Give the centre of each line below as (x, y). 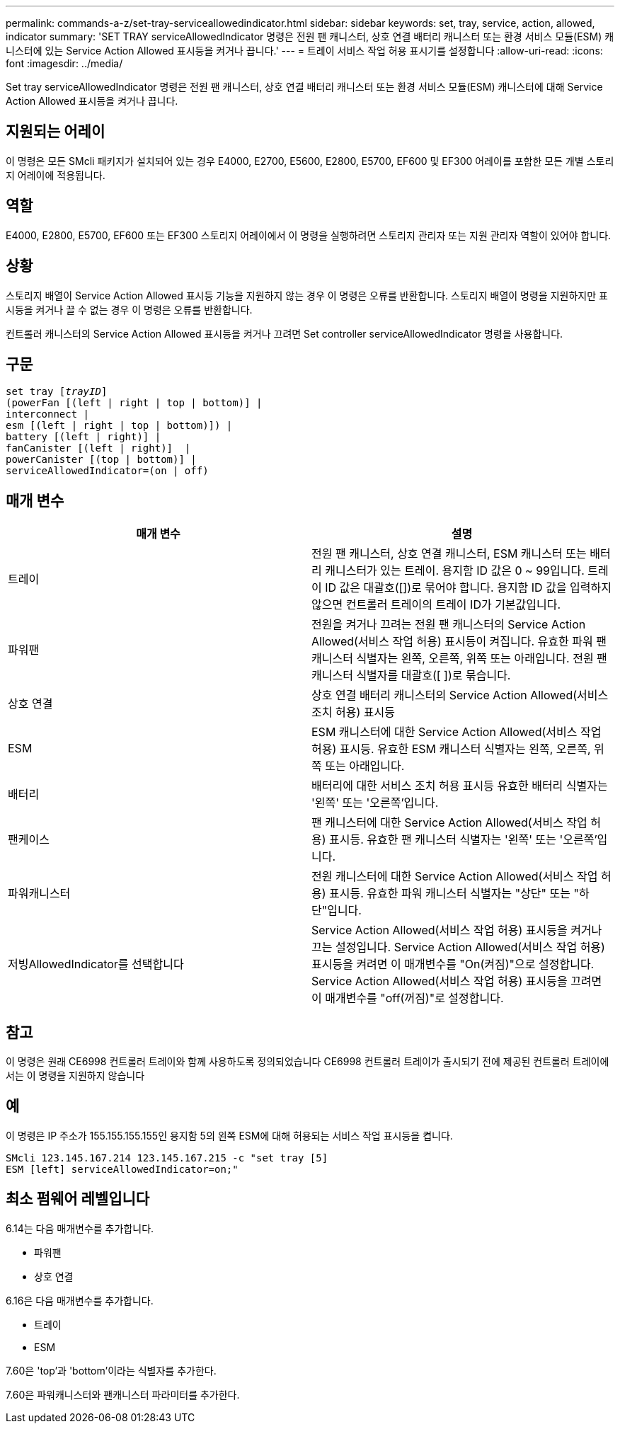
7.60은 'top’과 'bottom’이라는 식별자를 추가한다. (111, 1370)
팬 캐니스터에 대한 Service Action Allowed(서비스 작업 (449, 823)
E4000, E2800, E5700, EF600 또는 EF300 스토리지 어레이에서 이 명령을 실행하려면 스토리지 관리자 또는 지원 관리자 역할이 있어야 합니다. (309, 235)
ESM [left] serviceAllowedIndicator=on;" (122, 1169)
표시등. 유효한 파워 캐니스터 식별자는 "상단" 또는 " (454, 894)
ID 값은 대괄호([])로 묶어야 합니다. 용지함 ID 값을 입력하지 (468, 588)
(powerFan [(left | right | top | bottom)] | (134, 403)
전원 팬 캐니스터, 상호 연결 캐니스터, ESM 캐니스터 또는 (449, 554)
